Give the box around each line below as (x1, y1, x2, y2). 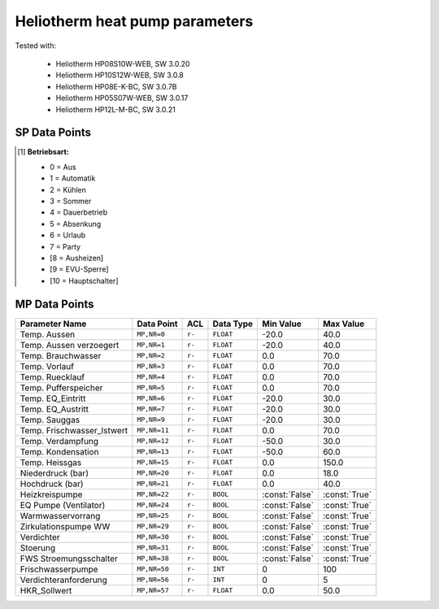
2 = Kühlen (50, 185, 87, 194)
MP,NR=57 (137, 586, 170, 595)
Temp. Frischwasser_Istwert (20, 424, 128, 436)
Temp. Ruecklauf (20, 371, 85, 382)
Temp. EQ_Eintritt (20, 393, 86, 404)
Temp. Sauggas (20, 414, 80, 425)
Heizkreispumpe (20, 489, 83, 500)
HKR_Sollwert (20, 585, 72, 596)
